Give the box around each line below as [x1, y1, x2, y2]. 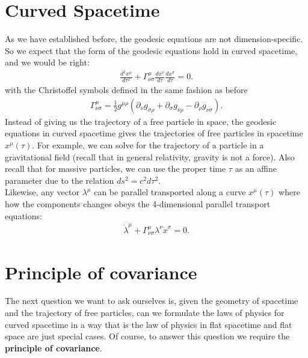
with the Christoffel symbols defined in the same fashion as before [5, 83, 248, 96]
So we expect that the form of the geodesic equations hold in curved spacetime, [5, 44, 297, 56]
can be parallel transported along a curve [94, 186, 246, 198]
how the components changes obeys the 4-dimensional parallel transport [5, 197, 271, 210]
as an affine [235, 162, 277, 175]
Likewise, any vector [5, 186, 79, 198]
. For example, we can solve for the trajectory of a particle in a [32, 138, 264, 151]
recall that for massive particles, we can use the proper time [5, 162, 226, 175]
